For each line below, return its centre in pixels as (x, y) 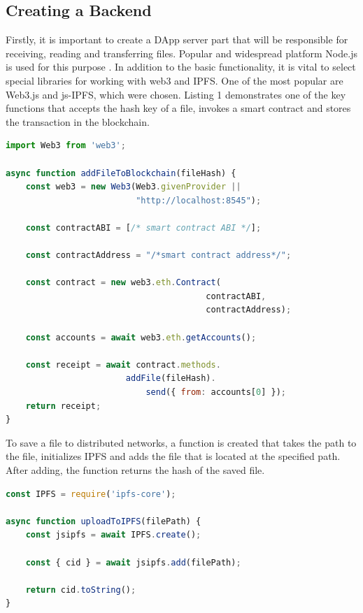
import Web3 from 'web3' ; (66, 146)
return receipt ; (63, 406)
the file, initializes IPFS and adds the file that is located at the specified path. (173, 456)
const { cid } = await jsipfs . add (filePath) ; (133, 562)
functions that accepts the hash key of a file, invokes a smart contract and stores (178, 108)
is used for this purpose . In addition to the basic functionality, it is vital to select (181, 67)
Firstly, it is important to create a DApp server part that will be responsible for (177, 39)
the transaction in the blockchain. (78, 121)
